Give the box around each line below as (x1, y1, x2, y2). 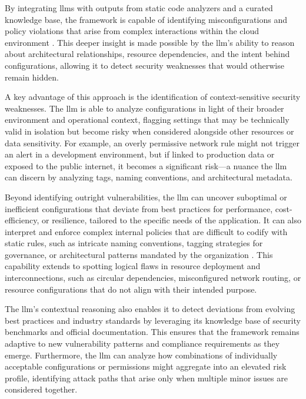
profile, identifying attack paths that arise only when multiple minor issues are (5, 371, 288, 384)
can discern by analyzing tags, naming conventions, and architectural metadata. (5, 171, 292, 183)
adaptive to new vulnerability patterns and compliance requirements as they (5, 337, 280, 350)
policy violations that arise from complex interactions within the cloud (5, 25, 260, 37)
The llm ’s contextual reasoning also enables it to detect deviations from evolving (5, 303, 295, 315)
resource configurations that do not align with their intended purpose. (5, 283, 257, 295)
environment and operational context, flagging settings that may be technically (5, 113, 290, 126)
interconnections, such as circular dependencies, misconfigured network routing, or (5, 271, 301, 284)
